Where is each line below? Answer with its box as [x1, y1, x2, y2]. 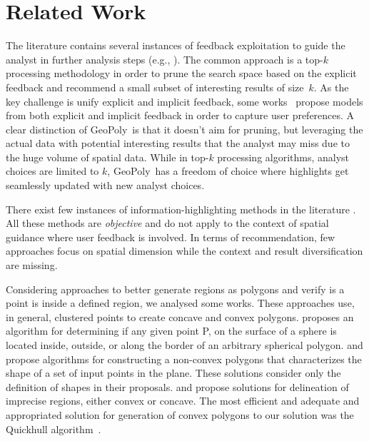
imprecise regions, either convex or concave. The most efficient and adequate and [6, 393, 360, 408]
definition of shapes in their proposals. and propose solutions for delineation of [6, 379, 349, 394]
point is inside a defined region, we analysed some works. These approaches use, [6, 295, 355, 310]
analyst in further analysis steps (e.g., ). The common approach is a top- [6, 51, 323, 66]
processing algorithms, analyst [217, 149, 350, 164]
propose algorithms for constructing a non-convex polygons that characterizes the [6, 351, 362, 366]
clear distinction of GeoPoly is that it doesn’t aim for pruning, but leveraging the [6, 121, 363, 136]
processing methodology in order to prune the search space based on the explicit [6, 66, 357, 81]
